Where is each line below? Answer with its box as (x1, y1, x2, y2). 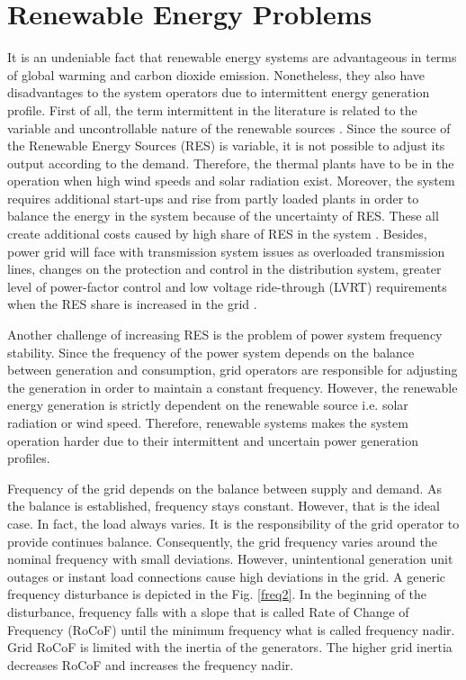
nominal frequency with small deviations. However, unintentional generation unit (7, 549, 453, 568)
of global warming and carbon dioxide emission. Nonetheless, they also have (7, 65, 426, 84)
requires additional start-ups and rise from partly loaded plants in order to (7, 188, 419, 207)
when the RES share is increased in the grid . (7, 295, 257, 313)
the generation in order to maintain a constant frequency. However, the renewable (7, 377, 458, 396)
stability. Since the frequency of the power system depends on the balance (7, 342, 415, 361)
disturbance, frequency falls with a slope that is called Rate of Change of (7, 602, 409, 621)
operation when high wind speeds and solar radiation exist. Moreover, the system (7, 171, 455, 190)
